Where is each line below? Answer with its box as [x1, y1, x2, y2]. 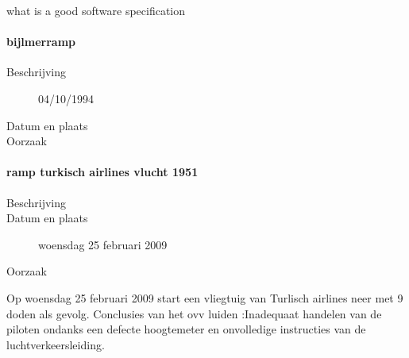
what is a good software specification [6, 2, 186, 18]
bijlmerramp [6, 33, 76, 50]
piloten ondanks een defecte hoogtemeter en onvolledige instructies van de [6, 321, 366, 337]
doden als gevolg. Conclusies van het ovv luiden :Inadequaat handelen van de [6, 305, 382, 321]
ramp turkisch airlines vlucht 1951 [6, 164, 199, 180]
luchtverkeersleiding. [6, 336, 105, 352]
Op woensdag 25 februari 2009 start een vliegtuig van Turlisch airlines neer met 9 [6, 289, 403, 306]
